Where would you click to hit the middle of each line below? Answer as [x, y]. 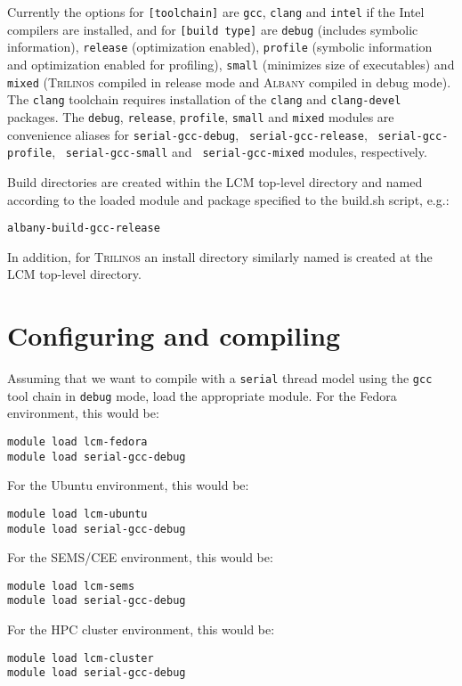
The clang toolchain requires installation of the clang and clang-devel [204, 99]
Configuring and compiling [174, 335]
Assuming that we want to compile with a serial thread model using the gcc [220, 378]
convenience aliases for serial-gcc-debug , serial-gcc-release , [187, 134]
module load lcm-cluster [81, 658]
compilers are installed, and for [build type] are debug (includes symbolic [213, 29]
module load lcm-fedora [77, 441]
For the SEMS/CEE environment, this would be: [140, 557]
